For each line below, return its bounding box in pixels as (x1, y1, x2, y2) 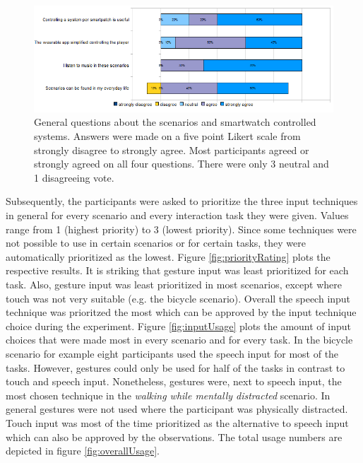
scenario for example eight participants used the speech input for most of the (6, 346, 339, 361)
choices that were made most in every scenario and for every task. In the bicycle (6, 332, 353, 347)
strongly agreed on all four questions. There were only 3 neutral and (34, 156, 329, 171)
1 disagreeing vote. (34, 170, 114, 184)
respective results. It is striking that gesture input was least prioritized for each (6, 263, 349, 278)
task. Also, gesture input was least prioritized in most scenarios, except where (6, 277, 342, 292)
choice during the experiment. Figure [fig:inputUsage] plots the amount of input (6, 318, 351, 333)
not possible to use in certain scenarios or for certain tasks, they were (6, 235, 307, 250)
